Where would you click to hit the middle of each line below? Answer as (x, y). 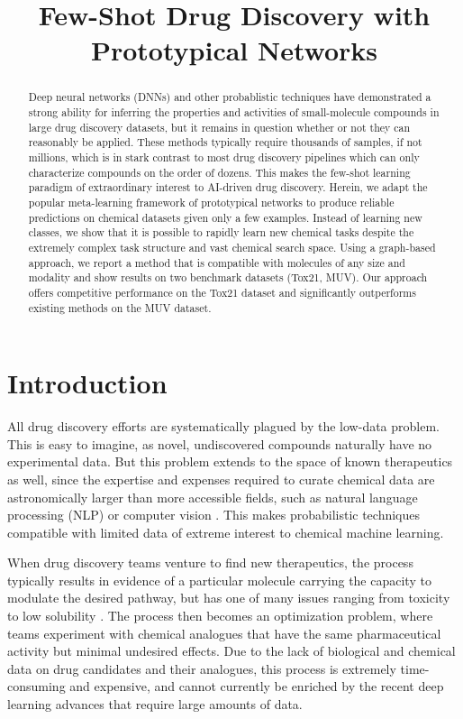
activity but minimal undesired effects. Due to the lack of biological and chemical (231, 651)
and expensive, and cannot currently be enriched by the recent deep (257, 686)
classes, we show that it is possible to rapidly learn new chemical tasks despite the (221, 232)
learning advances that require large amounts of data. (155, 704)
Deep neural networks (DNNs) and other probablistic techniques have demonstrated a (230, 97)
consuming (36, 686)
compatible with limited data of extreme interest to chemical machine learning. (226, 532)
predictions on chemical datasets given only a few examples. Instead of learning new (225, 217)
